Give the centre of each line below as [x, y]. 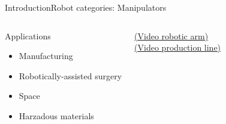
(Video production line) [178, 47]
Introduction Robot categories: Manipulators [86, 7]
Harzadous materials [56, 115]
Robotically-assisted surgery [70, 75]
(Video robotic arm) [171, 35]
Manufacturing [46, 56]
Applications [28, 35]
